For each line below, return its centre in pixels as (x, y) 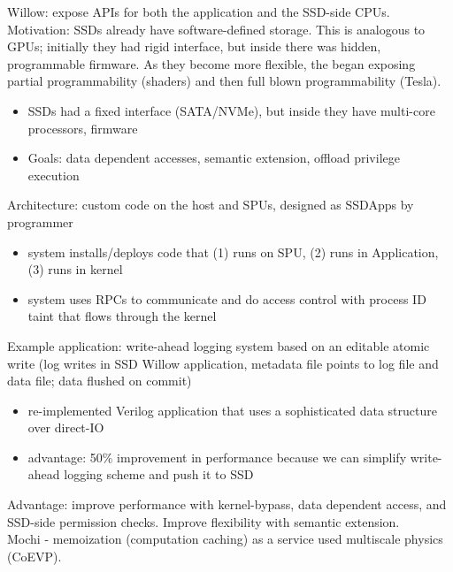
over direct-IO (66, 427)
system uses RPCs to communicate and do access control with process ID (227, 298)
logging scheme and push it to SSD (159, 474)
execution (54, 175)
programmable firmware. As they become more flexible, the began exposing (211, 63)
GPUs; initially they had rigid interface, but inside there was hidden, (194, 46)
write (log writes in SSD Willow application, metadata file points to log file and (223, 363)
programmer (40, 221)
